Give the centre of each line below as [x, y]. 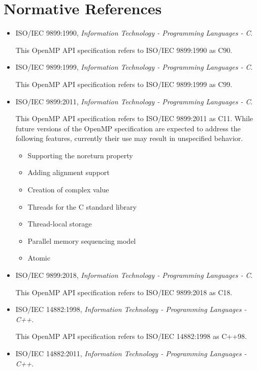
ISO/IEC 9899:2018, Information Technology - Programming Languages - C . [134, 275]
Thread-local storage [60, 224]
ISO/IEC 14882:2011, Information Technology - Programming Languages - [131, 353]
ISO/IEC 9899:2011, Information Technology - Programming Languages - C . [134, 101]
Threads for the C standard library [82, 206]
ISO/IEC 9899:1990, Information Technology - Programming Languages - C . [134, 33]
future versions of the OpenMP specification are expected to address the [128, 128]
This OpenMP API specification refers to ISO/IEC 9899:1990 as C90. [124, 50]
